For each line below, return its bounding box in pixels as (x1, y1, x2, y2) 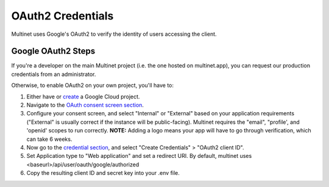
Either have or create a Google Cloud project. (26, 93, 140, 100)
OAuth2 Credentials (11, 9, 114, 22)
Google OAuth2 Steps (11, 46, 96, 56)
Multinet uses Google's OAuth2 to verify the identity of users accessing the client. (11, 30, 217, 38)
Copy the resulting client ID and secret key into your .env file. (26, 169, 180, 177)
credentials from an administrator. (11, 70, 96, 78)
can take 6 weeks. (26, 135, 73, 143)
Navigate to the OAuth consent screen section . (26, 101, 144, 109)
